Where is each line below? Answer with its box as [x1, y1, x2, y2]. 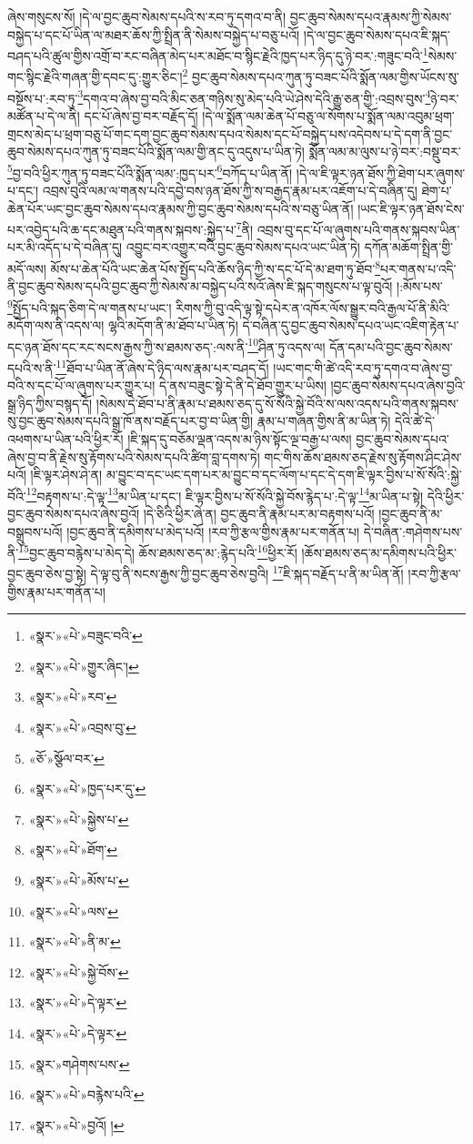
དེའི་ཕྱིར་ [427, 486, 465, 505]
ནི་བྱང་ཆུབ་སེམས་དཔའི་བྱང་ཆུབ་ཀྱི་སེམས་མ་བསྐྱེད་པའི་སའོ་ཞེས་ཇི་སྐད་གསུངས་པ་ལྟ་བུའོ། [7, 277, 393, 296]
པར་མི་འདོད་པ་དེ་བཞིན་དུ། [7, 238, 123, 257]
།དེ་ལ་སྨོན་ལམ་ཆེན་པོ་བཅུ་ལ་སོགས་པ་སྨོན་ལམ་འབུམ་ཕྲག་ [202, 106, 455, 125]
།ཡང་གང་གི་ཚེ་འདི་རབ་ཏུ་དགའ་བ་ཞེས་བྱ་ [273, 358, 453, 377]
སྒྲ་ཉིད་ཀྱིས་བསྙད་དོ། [7, 393, 93, 412]
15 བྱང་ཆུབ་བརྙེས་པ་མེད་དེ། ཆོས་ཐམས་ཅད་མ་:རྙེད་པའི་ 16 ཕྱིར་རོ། [18, 541, 297, 562]
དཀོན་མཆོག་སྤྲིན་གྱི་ [364, 238, 453, 257]
